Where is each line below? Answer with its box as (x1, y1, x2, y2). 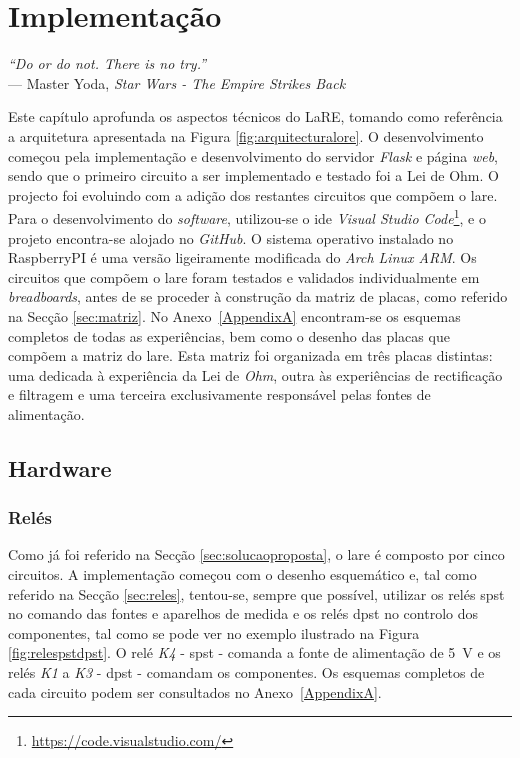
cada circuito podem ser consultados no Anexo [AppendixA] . (8, 681, 382, 702)
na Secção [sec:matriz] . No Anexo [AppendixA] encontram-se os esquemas (8, 305, 461, 326)
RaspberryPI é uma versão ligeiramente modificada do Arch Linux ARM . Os (8, 247, 477, 268)
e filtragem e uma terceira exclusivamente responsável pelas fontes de (8, 384, 431, 405)
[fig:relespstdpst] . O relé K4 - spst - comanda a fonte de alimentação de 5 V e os (8, 642, 501, 663)
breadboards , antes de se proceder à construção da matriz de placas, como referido (8, 286, 508, 307)
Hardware (8, 452, 112, 483)
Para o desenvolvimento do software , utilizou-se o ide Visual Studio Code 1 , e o (8, 205, 486, 228)
